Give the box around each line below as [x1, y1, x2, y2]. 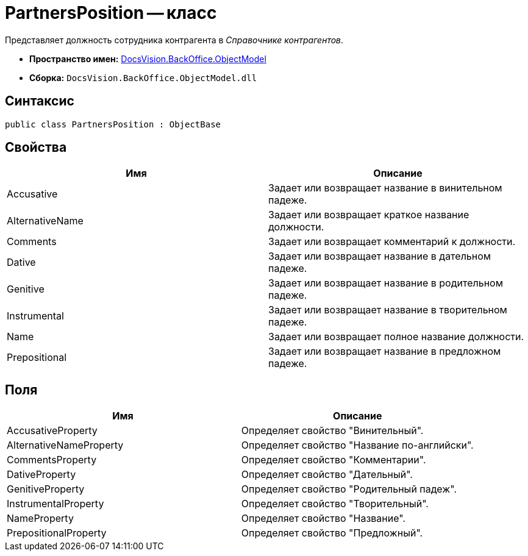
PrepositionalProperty [7, 527, 107, 540]
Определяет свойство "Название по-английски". [241, 439, 474, 452]
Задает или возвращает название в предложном [268, 345, 501, 358]
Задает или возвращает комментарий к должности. [268, 235, 516, 248]
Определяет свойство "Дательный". [241, 468, 413, 481]
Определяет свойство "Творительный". [241, 497, 429, 510]
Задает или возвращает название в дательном [268, 250, 491, 263]
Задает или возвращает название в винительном [268, 182, 502, 194]
